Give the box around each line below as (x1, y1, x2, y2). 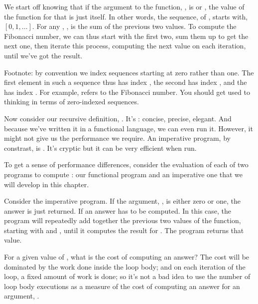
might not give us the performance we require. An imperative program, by (4, 133, 231, 143)
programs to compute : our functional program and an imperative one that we (4, 169, 243, 179)
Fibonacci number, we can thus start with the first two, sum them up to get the (4, 30, 249, 41)
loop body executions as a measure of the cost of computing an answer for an (4, 281, 240, 291)
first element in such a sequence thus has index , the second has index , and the (4, 77, 247, 87)
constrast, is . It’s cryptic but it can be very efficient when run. (4, 142, 197, 153)
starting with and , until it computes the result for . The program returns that (4, 225, 244, 235)
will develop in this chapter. (4, 179, 89, 189)
